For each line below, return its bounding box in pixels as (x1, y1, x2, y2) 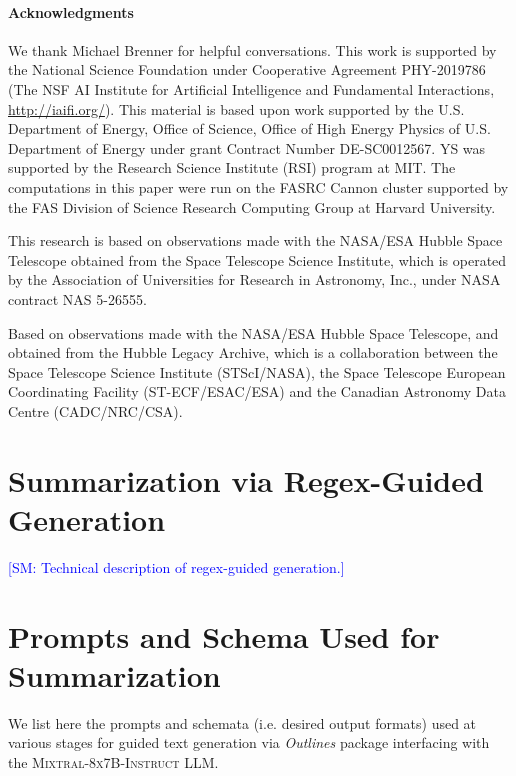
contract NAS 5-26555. (8, 288, 147, 309)
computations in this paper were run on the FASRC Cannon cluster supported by (8, 176, 509, 197)
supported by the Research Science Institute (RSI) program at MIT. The (8, 157, 456, 178)
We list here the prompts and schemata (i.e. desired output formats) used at (8, 712, 477, 733)
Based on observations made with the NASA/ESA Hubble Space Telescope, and (8, 322, 499, 343)
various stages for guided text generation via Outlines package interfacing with (8, 732, 490, 753)
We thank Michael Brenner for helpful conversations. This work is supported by (8, 39, 497, 60)
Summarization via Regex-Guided (8, 459, 484, 500)
